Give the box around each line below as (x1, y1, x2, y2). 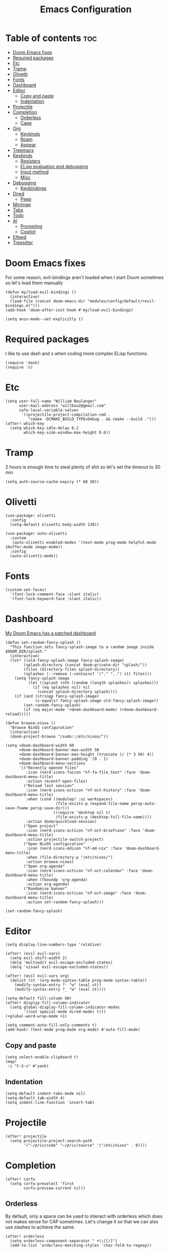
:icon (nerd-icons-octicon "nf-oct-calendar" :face (26, 868, 138, 873)
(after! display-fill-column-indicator (5, 1000, 90, 1005)
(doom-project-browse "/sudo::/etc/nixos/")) (10, 734, 109, 739)
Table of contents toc (5, 32, 97, 44)
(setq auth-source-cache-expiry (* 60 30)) (5, 479, 100, 484)
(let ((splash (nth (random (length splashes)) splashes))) (28, 680, 159, 685)
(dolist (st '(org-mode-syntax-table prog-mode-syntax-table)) (10, 978, 147, 983)
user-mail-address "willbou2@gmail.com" (18, 403, 106, 408)
